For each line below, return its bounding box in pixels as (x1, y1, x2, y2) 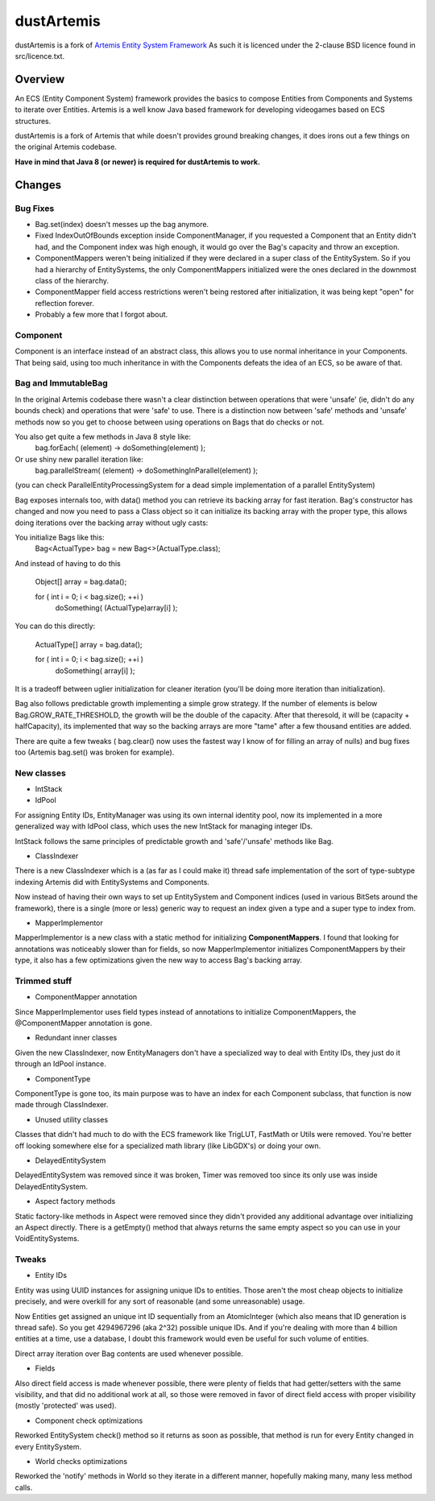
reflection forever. (35, 298, 94, 308)
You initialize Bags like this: (14, 532, 105, 543)
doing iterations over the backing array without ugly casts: (14, 518, 209, 527)
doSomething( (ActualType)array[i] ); (55, 603, 178, 612)
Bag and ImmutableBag (14, 378, 108, 389)
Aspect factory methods (35, 1197, 116, 1206)
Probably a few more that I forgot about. (35, 310, 168, 320)
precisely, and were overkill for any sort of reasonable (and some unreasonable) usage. (14, 1296, 305, 1306)
